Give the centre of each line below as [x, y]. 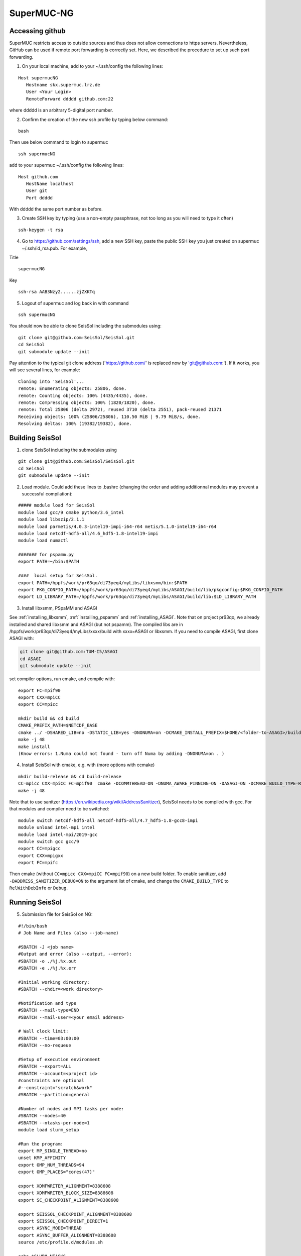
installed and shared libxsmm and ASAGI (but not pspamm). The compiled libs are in [96, 624]
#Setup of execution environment [59, 1059]
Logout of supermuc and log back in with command [75, 303]
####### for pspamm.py [46, 555]
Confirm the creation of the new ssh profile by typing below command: [95, 119]
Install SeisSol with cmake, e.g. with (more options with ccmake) [88, 765]
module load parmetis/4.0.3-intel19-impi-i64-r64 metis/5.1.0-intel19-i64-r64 [117, 527]
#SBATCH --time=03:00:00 [49, 1038]
